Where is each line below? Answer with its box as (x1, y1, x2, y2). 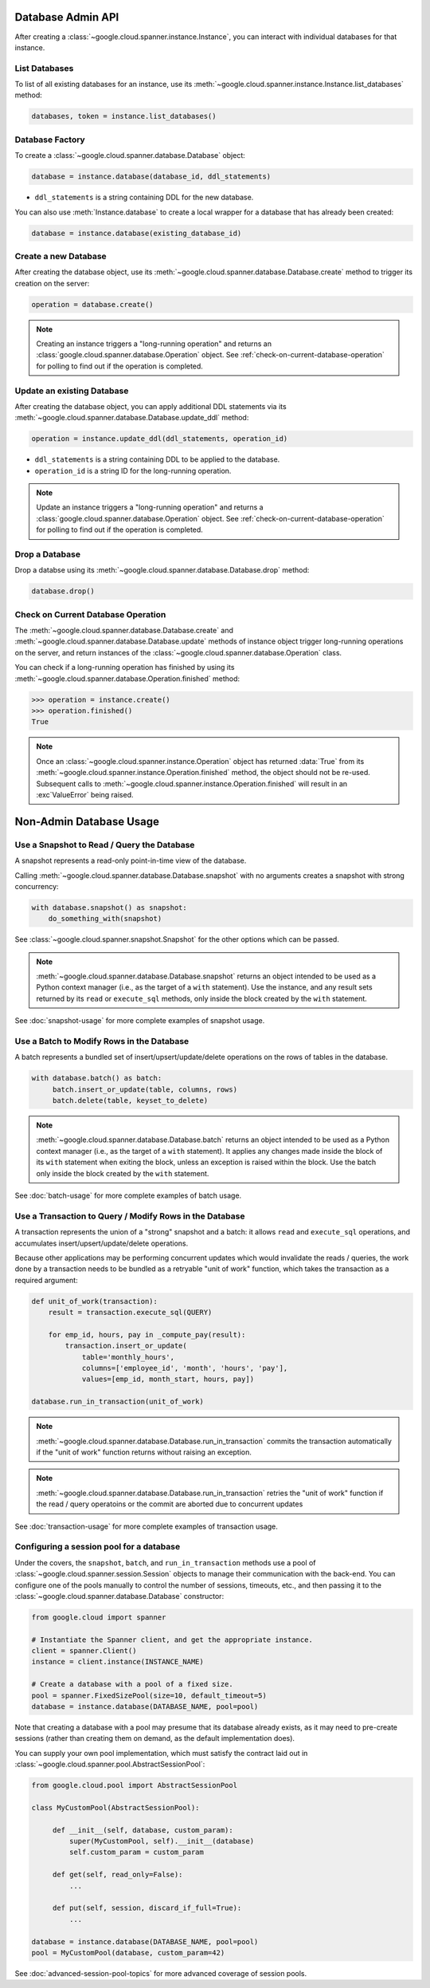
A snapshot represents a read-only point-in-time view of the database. (14, 856, 247, 865)
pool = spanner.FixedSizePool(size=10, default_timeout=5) (31, 1691, 267, 1700)
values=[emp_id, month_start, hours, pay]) (81, 1375, 255, 1384)
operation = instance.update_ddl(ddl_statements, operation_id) (31, 435, 288, 443)
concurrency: (14, 881, 59, 891)
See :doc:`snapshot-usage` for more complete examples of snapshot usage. (14, 1016, 265, 1025)
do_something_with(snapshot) (48, 914, 162, 923)
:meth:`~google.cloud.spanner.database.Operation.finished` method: (14, 674, 240, 683)
